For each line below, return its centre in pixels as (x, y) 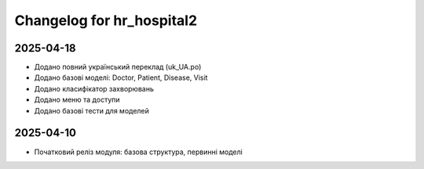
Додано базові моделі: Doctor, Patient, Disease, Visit (121, 77)
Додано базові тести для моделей (91, 110)
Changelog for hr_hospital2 (106, 20)
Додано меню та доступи (77, 100)
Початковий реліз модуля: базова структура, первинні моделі (138, 152)
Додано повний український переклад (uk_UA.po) (118, 67)
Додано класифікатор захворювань (94, 88)
